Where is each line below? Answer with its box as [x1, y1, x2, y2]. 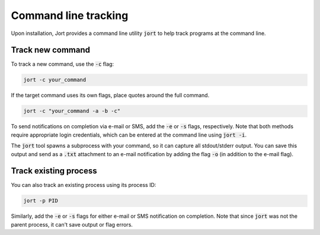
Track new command [11, 45, 90, 55]
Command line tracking [11, 9, 129, 22]
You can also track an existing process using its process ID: [11, 182, 156, 189]
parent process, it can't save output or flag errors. [11, 221, 133, 228]
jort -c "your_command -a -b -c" [23, 107, 121, 115]
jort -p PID [23, 198, 59, 204]
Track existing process [11, 166, 97, 176]
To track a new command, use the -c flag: [11, 61, 114, 68]
